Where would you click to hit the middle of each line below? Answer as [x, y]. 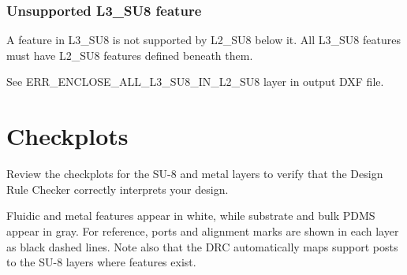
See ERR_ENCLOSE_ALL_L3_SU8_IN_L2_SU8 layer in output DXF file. [195, 82]
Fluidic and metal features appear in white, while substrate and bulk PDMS [191, 216]
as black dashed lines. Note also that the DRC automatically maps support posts [202, 246]
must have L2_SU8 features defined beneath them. [130, 55]
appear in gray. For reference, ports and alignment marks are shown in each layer [203, 230]
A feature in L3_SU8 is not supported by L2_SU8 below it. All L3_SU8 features [203, 40]
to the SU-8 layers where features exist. [101, 262]
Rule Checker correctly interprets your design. [118, 189]
